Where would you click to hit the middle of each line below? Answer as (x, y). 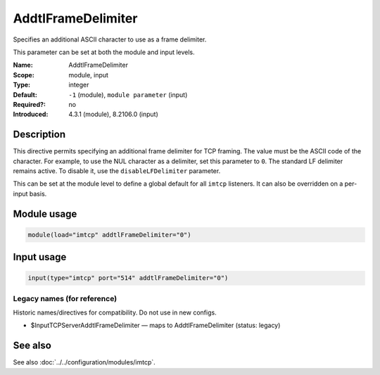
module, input (89, 75)
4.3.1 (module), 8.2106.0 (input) (113, 114)
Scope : (24, 75)
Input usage (40, 257)
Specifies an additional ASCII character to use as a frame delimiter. (110, 39)
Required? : (29, 104)
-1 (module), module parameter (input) (128, 94)
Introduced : (31, 114)
